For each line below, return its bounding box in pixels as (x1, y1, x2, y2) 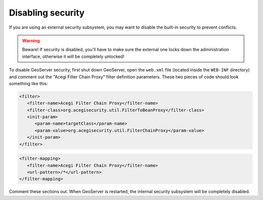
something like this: (9, 80, 48, 86)
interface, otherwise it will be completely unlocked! (22, 54, 125, 59)
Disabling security (9, 7, 85, 18)
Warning (22, 37, 40, 43)
